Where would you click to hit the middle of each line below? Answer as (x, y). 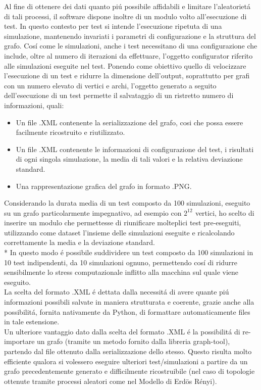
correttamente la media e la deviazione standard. (80, 242)
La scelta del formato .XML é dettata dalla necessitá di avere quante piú (117, 292)
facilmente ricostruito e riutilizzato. (70, 132)
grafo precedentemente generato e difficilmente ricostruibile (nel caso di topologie (129, 371)
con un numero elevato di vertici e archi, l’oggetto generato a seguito (110, 85)
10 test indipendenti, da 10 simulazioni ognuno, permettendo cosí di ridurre (121, 262)
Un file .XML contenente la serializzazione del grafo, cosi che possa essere (129, 122)
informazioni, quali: (34, 105)
